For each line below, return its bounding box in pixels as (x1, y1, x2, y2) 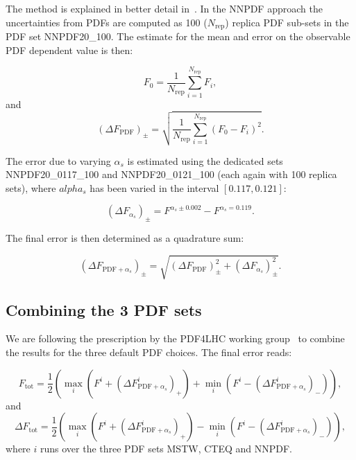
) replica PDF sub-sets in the (225, 15, 349, 29)
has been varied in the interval (90, 180, 219, 195)
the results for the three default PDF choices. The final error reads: (6, 345, 292, 360)
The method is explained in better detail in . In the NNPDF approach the (6, 1, 323, 15)
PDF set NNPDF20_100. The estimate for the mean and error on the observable (6, 29, 350, 44)
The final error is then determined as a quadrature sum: (6, 231, 244, 245)
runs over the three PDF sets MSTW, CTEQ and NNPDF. (40, 441, 292, 456)
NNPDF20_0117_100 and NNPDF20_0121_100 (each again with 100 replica (6, 167, 337, 182)
